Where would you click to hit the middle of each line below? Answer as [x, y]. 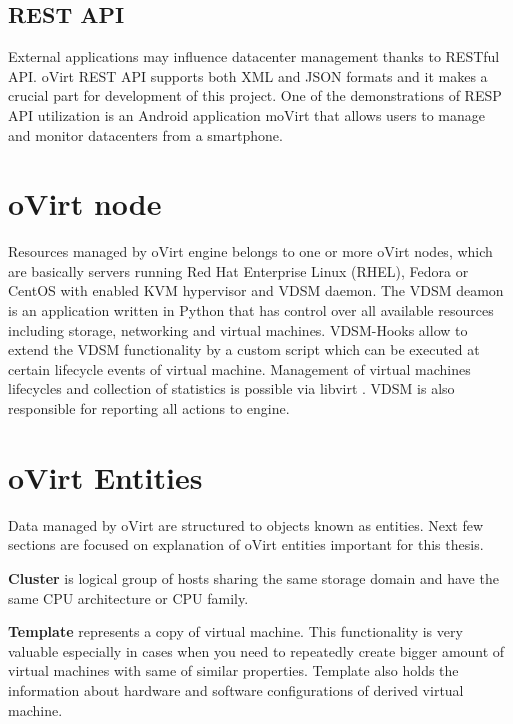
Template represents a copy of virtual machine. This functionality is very [235, 631]
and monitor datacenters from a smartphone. [145, 134]
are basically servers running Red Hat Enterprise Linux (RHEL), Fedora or [238, 270]
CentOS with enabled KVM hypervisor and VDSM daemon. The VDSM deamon [256, 290]
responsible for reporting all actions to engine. [149, 408]
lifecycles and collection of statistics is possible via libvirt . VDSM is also [231, 388]
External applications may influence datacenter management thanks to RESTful [254, 56]
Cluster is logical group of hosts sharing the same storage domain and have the [253, 577]
